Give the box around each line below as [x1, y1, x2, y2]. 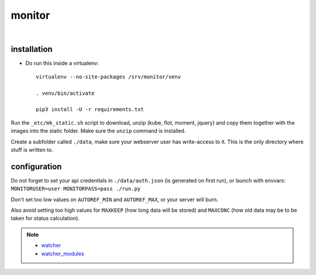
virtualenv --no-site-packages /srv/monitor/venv [36, 73, 181, 80]
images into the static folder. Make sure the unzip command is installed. [11, 128, 186, 135]
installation [11, 44, 53, 54]
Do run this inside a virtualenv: [25, 60, 99, 67]
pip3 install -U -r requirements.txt [36, 106, 145, 113]
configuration [11, 161, 62, 171]
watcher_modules [41, 250, 84, 257]
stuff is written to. [11, 146, 54, 153]
